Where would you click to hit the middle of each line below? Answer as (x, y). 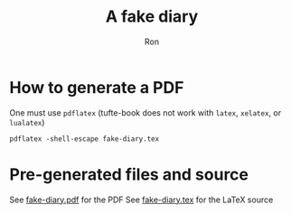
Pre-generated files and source (129, 174)
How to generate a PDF (97, 87)
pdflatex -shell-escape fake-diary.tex (84, 139)
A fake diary (152, 17)
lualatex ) (27, 122)
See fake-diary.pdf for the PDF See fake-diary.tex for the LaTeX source (141, 200)
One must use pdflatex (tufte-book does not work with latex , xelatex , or (145, 112)
